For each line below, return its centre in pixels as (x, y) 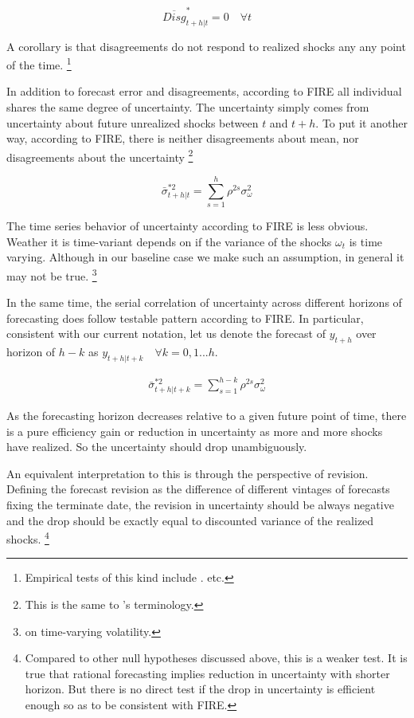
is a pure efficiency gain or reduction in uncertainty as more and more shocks (195, 431)
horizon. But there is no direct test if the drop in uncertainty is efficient (200, 689)
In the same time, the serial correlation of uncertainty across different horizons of (204, 302)
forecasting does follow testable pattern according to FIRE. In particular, (185, 318)
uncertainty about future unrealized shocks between (133, 122)
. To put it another (361, 122)
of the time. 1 (39, 63)
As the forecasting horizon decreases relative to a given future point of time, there (207, 415)
